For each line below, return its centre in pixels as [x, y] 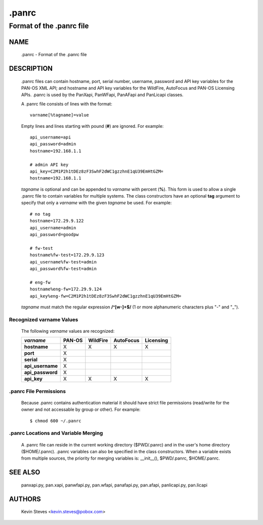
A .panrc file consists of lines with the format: [67, 104]
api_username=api [50, 137]
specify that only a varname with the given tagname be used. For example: [96, 203]
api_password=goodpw [54, 235]
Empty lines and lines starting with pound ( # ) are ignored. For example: [93, 126]
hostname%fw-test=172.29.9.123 [67, 255]
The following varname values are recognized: [68, 331]
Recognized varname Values [44, 320]
